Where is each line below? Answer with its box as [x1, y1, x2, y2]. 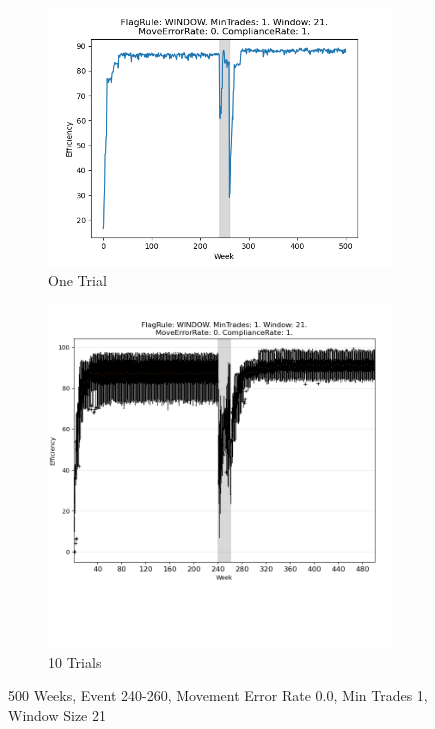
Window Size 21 [8, 704, 106, 725]
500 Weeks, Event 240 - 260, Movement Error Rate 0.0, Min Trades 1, [8, 685, 428, 706]
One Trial [48, 269, 107, 290]
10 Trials [48, 651, 102, 672]
